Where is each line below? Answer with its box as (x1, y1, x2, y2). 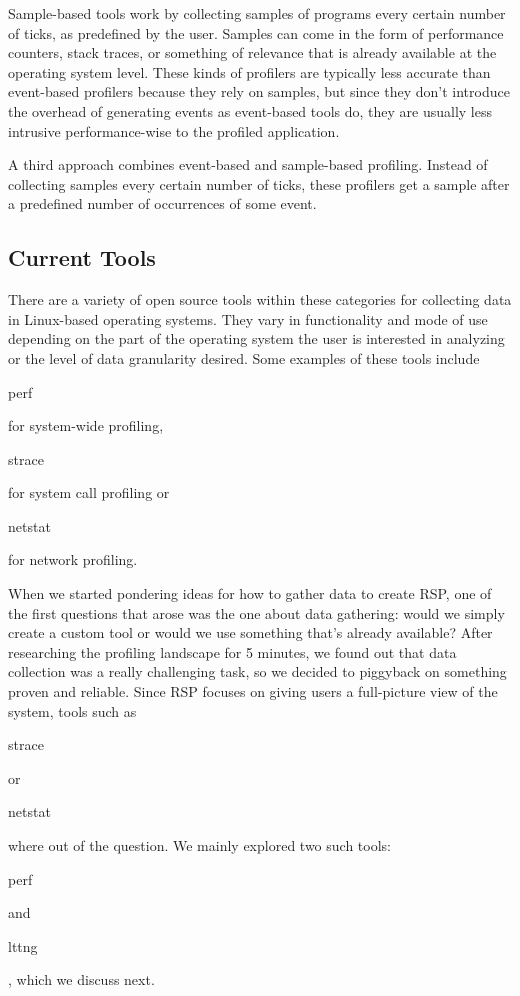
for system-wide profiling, (8, 415, 164, 436)
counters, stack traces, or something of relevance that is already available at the (8, 42, 497, 63)
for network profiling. (8, 549, 138, 570)
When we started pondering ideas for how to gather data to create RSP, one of (8, 583, 492, 604)
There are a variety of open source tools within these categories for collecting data (8, 289, 512, 310)
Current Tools (8, 242, 156, 273)
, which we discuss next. (8, 969, 155, 990)
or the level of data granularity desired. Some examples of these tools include (8, 347, 480, 368)
